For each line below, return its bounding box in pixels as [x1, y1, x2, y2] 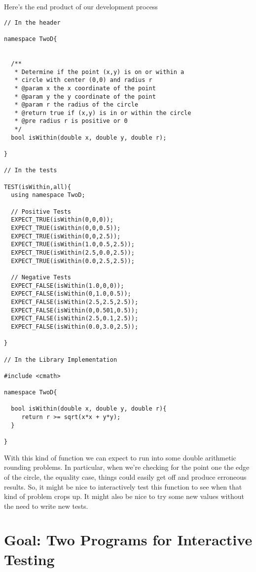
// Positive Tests [11, 208, 72, 215]
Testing [4, 549, 55, 569]
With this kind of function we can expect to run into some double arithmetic [4, 452, 236, 462]
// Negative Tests [11, 273, 72, 281]
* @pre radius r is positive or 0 [14, 117, 128, 125]
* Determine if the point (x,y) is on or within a [14, 68, 184, 76]
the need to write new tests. [4, 500, 88, 511]
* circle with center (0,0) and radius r [14, 76, 152, 84]
